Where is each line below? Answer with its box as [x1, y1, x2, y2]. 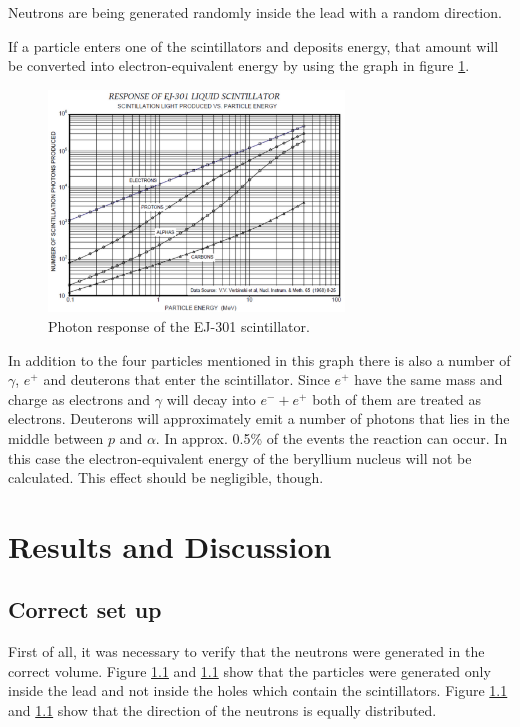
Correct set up [8, 594, 162, 625]
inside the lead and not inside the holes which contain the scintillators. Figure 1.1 [8, 680, 508, 701]
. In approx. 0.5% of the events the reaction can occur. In [155, 427, 508, 448]
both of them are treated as [312, 388, 482, 409]
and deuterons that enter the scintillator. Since [43, 369, 330, 390]
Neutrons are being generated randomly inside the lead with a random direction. [8, 2, 502, 22]
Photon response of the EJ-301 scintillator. [48, 315, 310, 336]
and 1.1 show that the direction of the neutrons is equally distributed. [8, 700, 437, 721]
